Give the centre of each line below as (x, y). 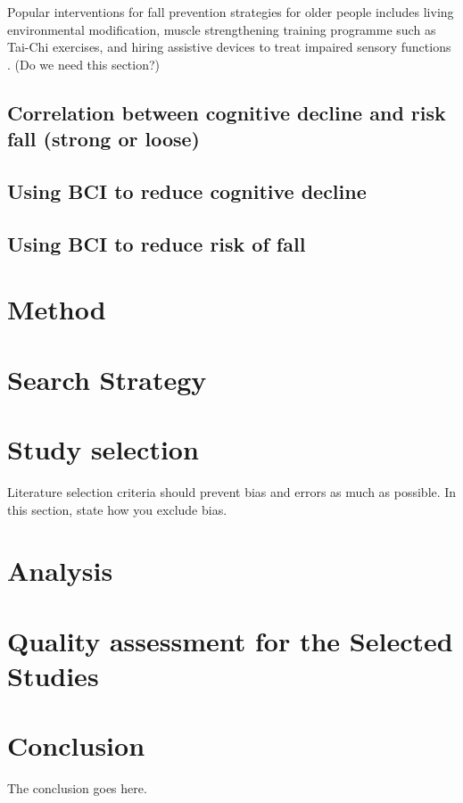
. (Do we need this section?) (84, 64)
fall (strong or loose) (104, 139)
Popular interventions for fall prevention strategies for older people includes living (231, 12)
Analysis (60, 571)
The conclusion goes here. (77, 788)
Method (57, 309)
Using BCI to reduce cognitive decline (187, 190)
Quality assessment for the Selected (230, 640)
